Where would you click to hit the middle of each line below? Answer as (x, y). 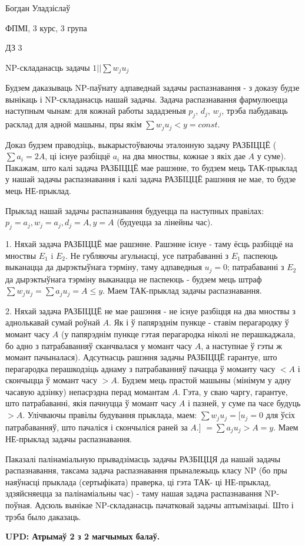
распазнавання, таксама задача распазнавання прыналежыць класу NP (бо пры (146, 470)
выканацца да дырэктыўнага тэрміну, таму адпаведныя (104, 267)
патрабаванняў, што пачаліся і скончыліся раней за (97, 427)
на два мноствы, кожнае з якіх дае (184, 156)
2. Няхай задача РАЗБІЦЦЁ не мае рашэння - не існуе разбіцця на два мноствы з (150, 310)
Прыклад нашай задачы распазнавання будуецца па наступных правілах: (135, 210)
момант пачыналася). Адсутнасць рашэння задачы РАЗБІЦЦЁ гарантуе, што (141, 357)
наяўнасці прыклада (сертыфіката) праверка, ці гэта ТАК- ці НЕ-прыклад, (138, 481)
